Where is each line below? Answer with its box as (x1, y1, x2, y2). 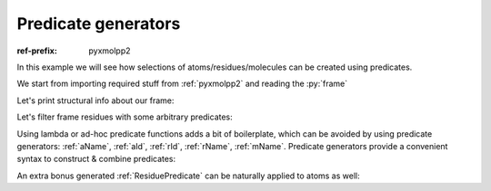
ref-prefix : (16, 45, 58, 56)
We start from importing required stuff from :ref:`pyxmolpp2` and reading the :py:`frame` (16, 78, 348, 90)
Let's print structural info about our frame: (16, 95, 175, 106)
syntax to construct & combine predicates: (16, 154, 176, 165)
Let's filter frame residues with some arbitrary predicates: (16, 111, 234, 122)
